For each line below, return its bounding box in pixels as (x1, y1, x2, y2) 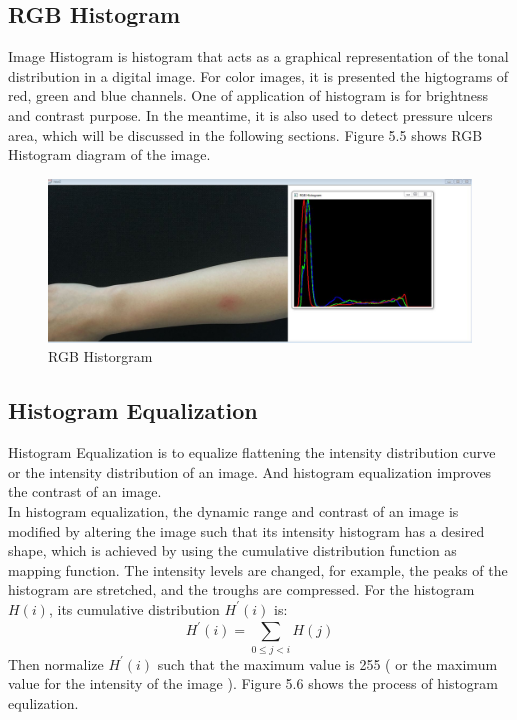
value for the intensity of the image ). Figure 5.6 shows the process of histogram (8, 673, 498, 694)
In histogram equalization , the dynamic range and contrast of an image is (8, 500, 459, 521)
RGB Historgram (48, 346, 153, 367)
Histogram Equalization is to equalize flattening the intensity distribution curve (8, 442, 496, 463)
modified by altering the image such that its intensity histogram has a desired (8, 520, 485, 541)
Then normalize (8, 653, 104, 674)
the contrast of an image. (8, 481, 162, 502)
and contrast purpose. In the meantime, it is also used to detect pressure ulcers (8, 104, 493, 125)
